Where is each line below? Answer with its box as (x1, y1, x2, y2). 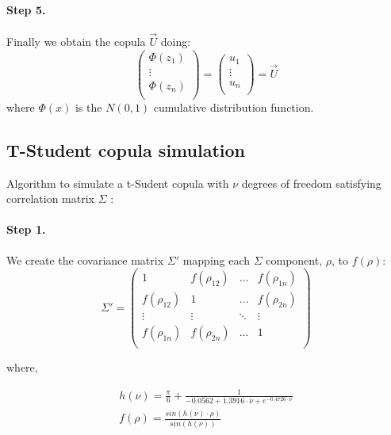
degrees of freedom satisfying (241, 174, 381, 191)
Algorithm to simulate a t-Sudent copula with (6, 174, 229, 191)
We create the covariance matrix (6, 251, 164, 268)
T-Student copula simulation (6, 137, 245, 162)
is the (75, 98, 102, 115)
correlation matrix (6, 190, 94, 207)
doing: (160, 33, 191, 50)
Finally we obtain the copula (6, 33, 146, 50)
